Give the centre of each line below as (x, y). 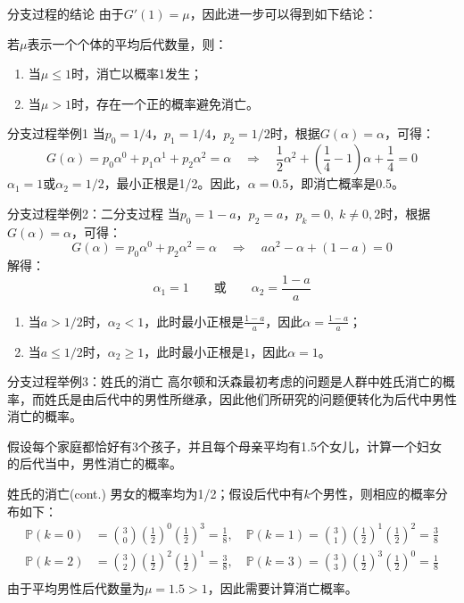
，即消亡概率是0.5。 (347, 183)
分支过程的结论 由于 (66, 13)
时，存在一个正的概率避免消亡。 (165, 103)
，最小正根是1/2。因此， (176, 183)
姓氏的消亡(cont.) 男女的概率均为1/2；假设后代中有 (156, 494)
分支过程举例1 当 (56, 133)
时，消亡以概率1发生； (137, 74)
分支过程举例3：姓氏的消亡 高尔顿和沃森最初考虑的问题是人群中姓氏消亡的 (225, 381)
